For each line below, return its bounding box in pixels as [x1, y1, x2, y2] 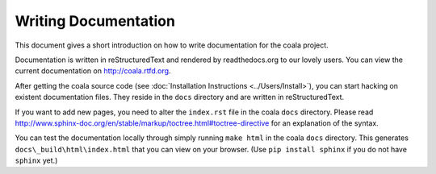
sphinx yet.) [15, 155, 58, 165]
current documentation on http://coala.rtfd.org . [15, 66, 171, 76]
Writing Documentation [15, 12, 175, 30]
